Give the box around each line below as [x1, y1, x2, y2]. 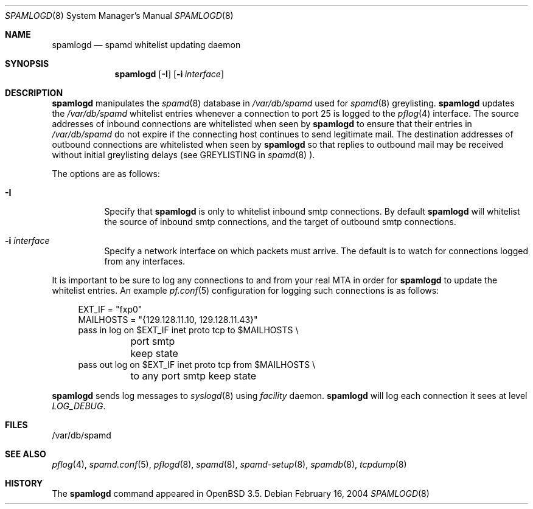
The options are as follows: [52, 168, 160, 179]
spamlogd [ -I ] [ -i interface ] [114, 69, 224, 79]
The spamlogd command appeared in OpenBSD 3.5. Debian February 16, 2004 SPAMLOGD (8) [52, 488, 430, 499]
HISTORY [5, 478, 43, 488]
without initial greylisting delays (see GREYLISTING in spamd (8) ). [52, 150, 315, 160]
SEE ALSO [5, 449, 46, 459]
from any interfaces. [104, 256, 186, 266]
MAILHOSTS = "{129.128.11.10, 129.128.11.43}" [78, 314, 258, 325]
